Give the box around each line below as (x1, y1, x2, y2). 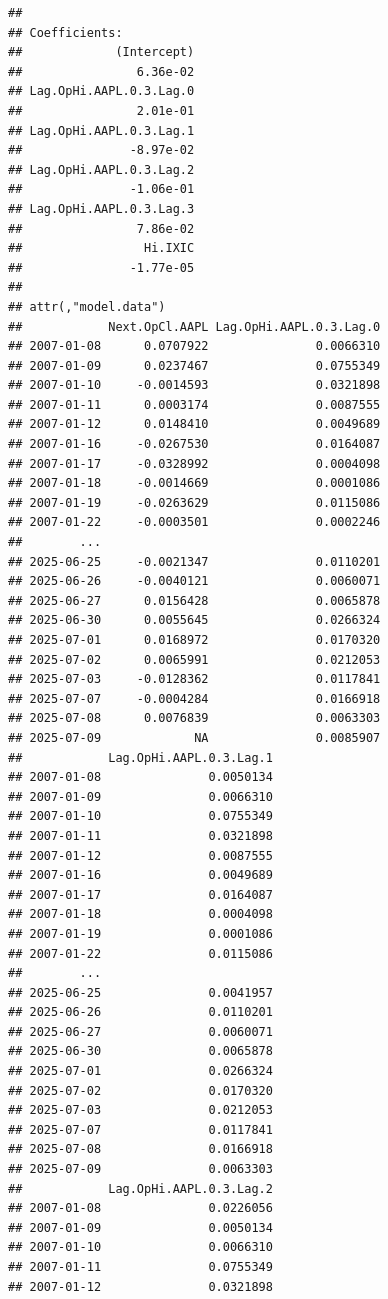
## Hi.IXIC (8, 241, 195, 256)
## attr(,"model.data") (8, 299, 166, 314)
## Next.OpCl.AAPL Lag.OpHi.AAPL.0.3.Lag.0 (8, 319, 381, 334)
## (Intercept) (8, 45, 195, 60)
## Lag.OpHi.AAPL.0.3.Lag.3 (8, 201, 195, 216)
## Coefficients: (8, 25, 123, 40)
